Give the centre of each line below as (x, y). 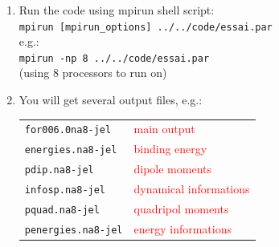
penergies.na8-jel (74, 230)
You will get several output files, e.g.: (111, 100)
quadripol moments (181, 209)
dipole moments (173, 169)
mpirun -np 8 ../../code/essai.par (114, 58)
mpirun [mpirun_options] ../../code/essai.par (146, 27)
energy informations (183, 228)
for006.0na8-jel (68, 130)
